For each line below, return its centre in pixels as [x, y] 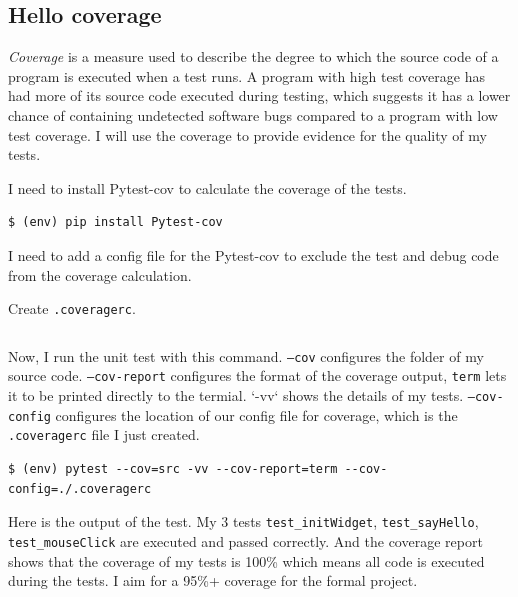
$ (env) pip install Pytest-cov [115, 222]
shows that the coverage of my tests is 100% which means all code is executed [246, 560]
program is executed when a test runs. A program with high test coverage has [246, 75]
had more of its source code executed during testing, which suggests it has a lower [259, 95]
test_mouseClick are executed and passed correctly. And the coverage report [245, 540]
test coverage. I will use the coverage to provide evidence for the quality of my [247, 134]
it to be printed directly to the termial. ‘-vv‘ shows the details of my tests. [236, 395]
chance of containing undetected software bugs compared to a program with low [253, 114]
